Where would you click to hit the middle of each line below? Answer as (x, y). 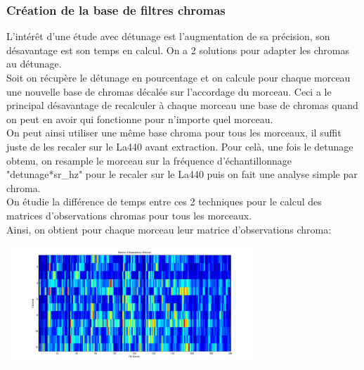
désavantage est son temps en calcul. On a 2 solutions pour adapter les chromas (178, 50)
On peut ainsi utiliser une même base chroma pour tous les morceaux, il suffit (174, 133)
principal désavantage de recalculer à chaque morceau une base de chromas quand (182, 105)
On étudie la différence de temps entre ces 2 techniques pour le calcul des (164, 202)
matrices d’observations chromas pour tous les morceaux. (129, 215)
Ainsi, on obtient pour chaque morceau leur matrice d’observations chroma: (169, 229)
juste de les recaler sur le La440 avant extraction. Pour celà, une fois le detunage (180, 146)
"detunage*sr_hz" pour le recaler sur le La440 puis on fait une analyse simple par (182, 174)
